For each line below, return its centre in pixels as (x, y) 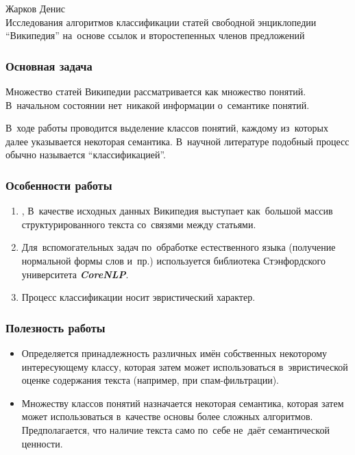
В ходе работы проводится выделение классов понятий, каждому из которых (167, 128)
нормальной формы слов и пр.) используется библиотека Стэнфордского (174, 260)
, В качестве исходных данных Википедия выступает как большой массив (177, 211)
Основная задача (49, 65)
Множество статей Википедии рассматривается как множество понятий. (156, 91)
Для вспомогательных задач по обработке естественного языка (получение (179, 247)
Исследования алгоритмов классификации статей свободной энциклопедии (161, 22)
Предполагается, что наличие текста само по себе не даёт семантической (175, 429)
